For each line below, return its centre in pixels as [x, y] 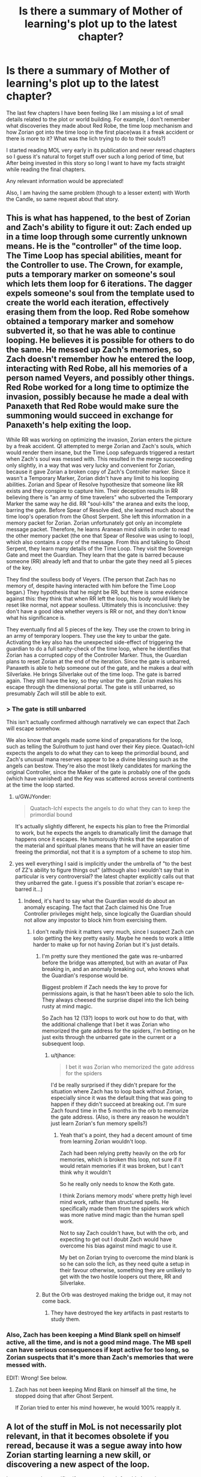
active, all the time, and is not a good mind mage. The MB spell [99, 1342]
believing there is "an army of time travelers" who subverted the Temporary [100, 497]
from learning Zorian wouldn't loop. [103, 1141]
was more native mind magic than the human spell [122, 1215]
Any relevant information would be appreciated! [65, 181]
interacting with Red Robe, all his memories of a [97, 369]
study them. [65, 1319]
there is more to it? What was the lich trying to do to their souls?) [86, 138]
